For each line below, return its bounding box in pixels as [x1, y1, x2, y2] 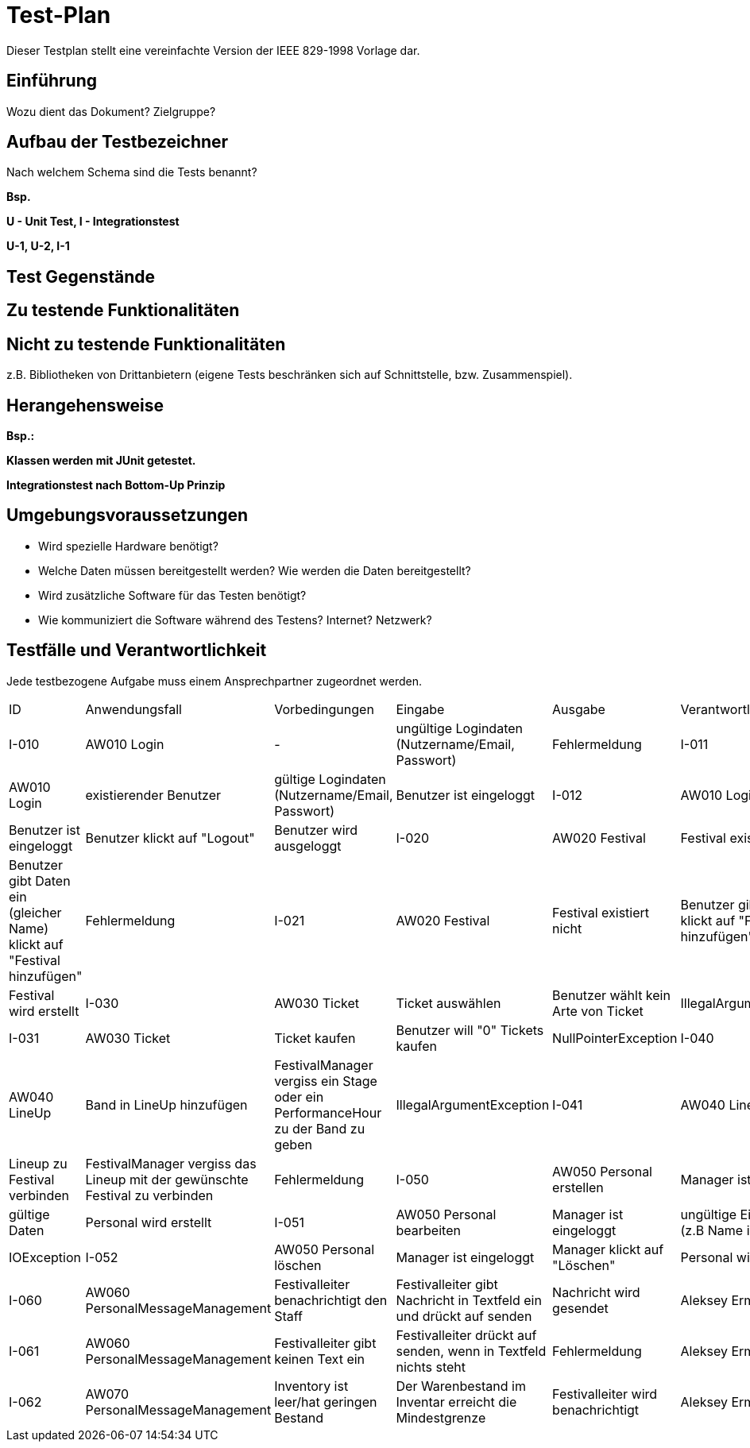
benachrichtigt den [274, 1292, 388, 1308]
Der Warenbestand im [396, 1377, 526, 1394]
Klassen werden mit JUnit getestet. [6, 453, 196, 467]
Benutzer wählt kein [552, 987, 671, 1003]
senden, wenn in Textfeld [396, 1342, 547, 1359]
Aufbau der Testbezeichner [6, 132, 229, 153]
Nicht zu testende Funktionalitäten [6, 334, 286, 354]
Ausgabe [552, 701, 605, 717]
